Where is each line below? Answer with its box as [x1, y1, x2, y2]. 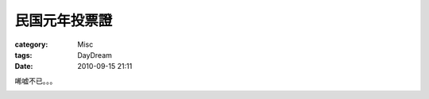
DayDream [77, 50, 113, 59]
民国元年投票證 [14, 12, 113, 29]
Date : [14, 62, 33, 71]
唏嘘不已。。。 [14, 76, 57, 86]
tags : [14, 50, 33, 59]
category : [14, 40, 48, 49]
